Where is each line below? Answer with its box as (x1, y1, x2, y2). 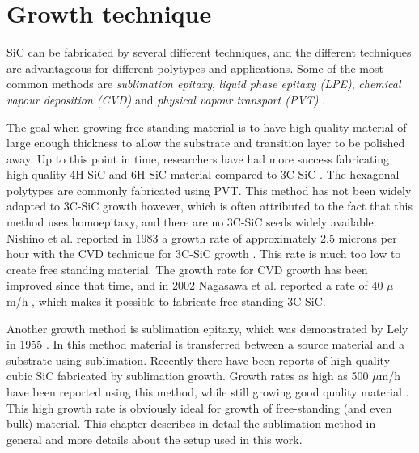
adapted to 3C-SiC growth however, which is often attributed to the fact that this (6, 197, 413, 214)
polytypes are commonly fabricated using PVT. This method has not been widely (6, 181, 412, 198)
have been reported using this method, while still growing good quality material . (6, 383, 409, 400)
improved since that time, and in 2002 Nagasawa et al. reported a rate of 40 (6, 277, 383, 294)
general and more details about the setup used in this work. (6, 430, 303, 447)
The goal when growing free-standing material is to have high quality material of (6, 118, 407, 135)
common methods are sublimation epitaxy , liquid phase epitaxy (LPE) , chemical (6, 75, 401, 92)
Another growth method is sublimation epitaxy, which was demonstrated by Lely (6, 320, 408, 337)
